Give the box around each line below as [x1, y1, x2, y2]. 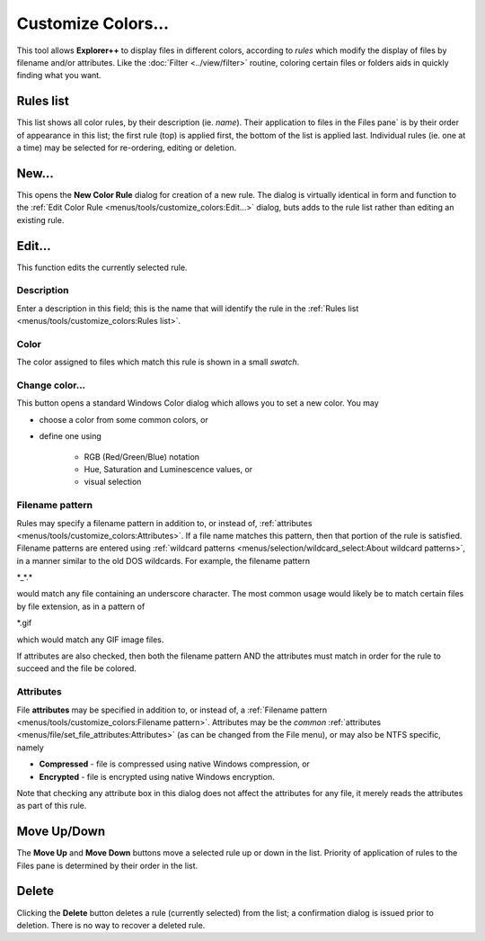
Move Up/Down [16, 824, 106, 839]
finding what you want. [16, 70, 102, 81]
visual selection [84, 477, 142, 488]
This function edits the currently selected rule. [16, 262, 188, 273]
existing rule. [16, 214, 65, 225]
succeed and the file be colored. [16, 663, 137, 674]
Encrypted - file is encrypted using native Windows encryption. [39, 771, 276, 782]
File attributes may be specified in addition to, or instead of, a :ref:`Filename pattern [16, 704, 328, 715]
